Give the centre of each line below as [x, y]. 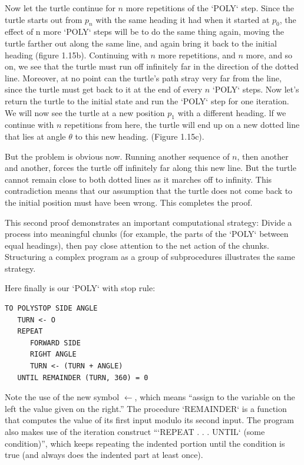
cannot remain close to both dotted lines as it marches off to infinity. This [138, 179]
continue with [29, 125]
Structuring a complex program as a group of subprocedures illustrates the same [150, 257]
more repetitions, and [197, 55]
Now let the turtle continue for [60, 8]
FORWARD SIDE [55, 343]
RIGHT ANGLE [53, 354]
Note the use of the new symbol [62, 397]
